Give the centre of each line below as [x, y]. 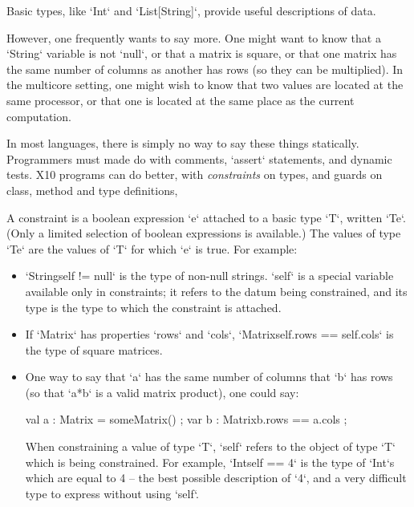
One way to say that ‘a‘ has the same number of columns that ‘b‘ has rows [209, 377]
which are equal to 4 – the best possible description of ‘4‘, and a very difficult [216, 478]
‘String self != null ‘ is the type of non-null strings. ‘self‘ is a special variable [209, 276]
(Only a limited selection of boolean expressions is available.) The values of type [204, 233]
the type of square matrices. [94, 349]
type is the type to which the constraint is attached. [153, 307]
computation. [39, 116]
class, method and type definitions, [92, 190]
